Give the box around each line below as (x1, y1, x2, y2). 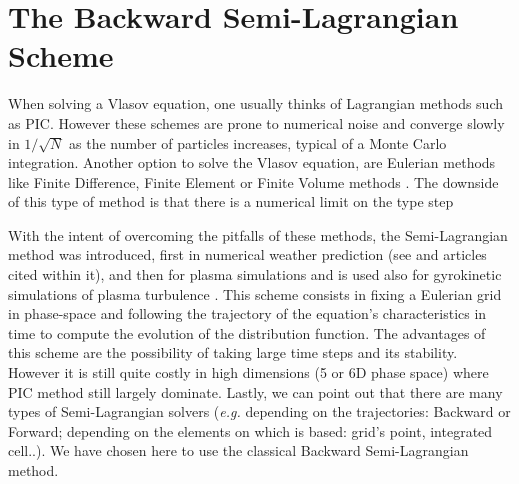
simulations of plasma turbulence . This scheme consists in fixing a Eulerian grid (8, 283, 502, 304)
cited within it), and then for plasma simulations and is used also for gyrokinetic (8, 264, 502, 285)
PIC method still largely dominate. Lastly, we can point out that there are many (8, 381, 503, 402)
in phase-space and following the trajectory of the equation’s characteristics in (8, 303, 487, 324)
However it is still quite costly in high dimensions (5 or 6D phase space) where (8, 362, 489, 383)
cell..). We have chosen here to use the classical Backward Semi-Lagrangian (8, 440, 469, 461)
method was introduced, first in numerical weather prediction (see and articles (8, 244, 487, 265)
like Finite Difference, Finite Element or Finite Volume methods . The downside (8, 171, 499, 192)
